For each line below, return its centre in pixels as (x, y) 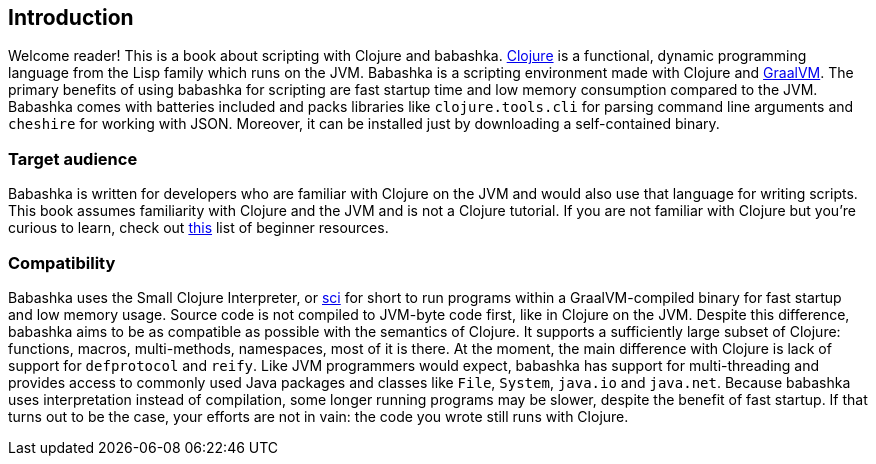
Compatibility (62, 262)
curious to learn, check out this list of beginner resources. (198, 228)
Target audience (73, 158)
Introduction (71, 17)
